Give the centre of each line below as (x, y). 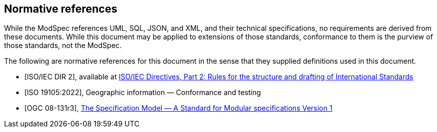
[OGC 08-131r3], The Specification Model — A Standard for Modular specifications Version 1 (178, 108)
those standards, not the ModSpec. (63, 46)
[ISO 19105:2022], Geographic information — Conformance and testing (143, 93)
